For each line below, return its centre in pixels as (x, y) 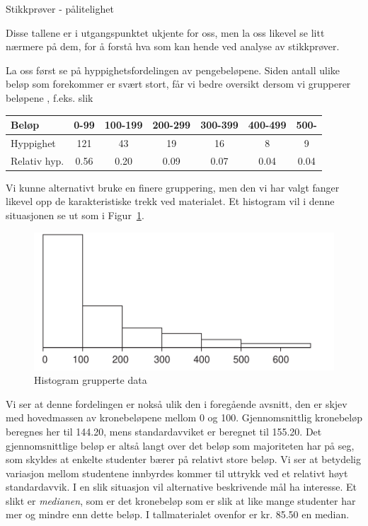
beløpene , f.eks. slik (50, 97)
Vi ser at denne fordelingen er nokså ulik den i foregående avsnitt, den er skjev (177, 403)
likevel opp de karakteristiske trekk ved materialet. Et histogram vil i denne (170, 201)
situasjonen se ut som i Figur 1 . (75, 215)
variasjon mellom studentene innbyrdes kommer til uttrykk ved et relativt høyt (177, 473)
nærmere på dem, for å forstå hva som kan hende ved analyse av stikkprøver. (173, 46)
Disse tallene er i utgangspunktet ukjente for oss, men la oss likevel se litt (165, 32)
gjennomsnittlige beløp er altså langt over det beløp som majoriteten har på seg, (180, 445)
